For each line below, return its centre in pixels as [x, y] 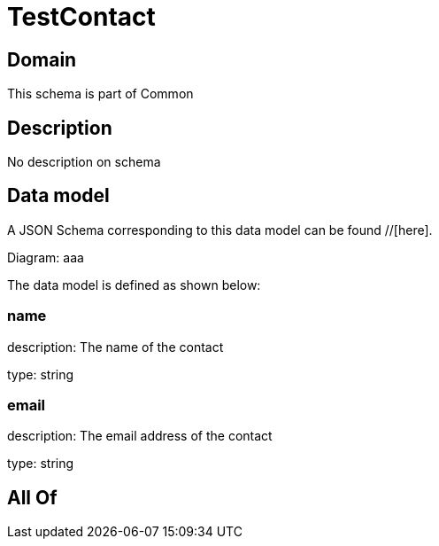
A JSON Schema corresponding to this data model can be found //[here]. [220, 230]
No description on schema [84, 162]
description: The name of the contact [116, 347]
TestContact [81, 17]
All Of [32, 497]
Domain [42, 59]
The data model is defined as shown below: [134, 285]
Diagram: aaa [46, 257]
